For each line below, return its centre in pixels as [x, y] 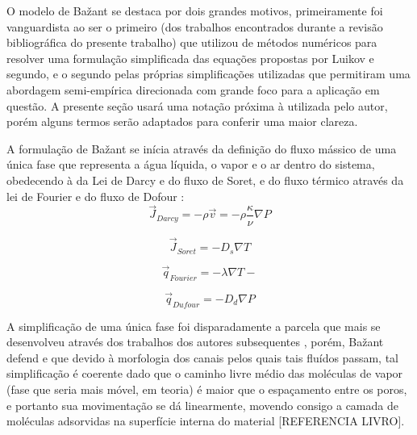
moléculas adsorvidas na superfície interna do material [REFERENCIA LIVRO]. [206, 421]
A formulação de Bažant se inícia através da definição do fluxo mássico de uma [202, 148]
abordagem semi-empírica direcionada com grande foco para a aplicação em [193, 89]
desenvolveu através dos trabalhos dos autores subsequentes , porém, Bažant [195, 342]
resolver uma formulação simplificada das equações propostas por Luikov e [190, 58]
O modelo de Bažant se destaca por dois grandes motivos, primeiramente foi [195, 10]
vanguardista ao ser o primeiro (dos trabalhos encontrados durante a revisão [195, 26]
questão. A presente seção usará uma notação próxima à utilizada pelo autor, [197, 105]
